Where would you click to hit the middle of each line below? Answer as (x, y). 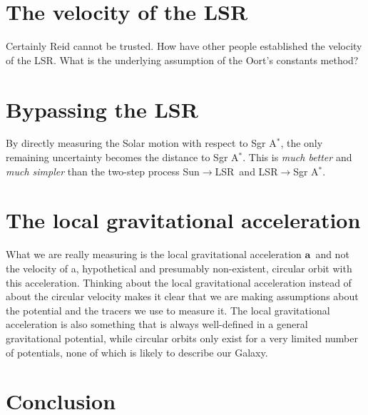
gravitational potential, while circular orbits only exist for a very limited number (182, 338)
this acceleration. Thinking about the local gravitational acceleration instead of (179, 282)
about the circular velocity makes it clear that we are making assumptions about (182, 296)
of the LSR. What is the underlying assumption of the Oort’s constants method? (182, 60)
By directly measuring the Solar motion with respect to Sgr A (141, 143)
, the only (302, 143)
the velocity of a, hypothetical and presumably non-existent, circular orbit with (179, 268)
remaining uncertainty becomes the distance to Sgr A (122, 157)
